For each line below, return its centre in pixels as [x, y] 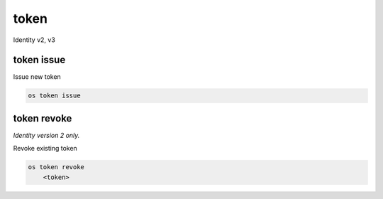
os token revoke [56, 167]
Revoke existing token [45, 149]
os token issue [54, 96]
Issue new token [37, 77]
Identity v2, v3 [34, 40]
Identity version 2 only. [46, 135]
